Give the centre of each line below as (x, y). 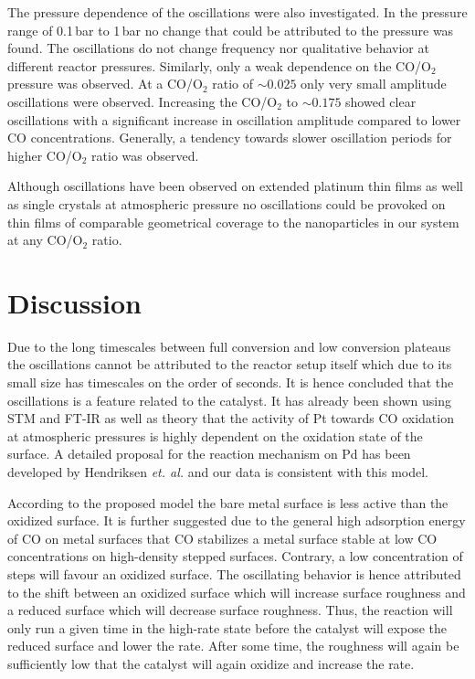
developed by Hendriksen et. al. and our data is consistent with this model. (218, 472)
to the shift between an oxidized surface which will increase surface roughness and (237, 592)
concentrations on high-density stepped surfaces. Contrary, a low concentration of (235, 556)
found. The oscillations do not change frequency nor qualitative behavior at (218, 48)
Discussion (74, 302)
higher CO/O (45, 155)
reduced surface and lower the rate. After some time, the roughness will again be (233, 646)
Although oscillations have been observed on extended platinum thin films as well (235, 186)
